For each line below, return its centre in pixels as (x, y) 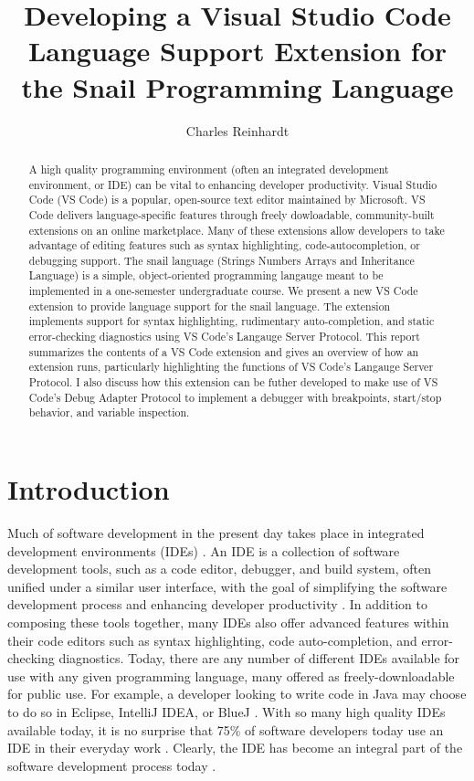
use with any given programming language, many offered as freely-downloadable (231, 675)
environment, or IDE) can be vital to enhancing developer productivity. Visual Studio (233, 184)
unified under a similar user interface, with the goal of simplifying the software (227, 586)
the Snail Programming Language (237, 86)
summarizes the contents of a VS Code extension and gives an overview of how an (224, 351)
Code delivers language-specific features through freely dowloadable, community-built (232, 214)
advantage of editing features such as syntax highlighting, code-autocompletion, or (224, 245)
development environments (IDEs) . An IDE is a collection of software (204, 550)
